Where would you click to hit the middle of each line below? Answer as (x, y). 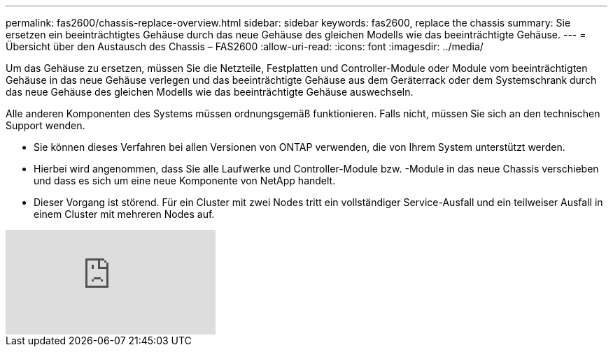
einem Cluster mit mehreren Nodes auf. (124, 214)
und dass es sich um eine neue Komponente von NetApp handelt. (185, 181)
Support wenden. (45, 125)
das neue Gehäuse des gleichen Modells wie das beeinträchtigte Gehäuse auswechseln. (210, 92)
